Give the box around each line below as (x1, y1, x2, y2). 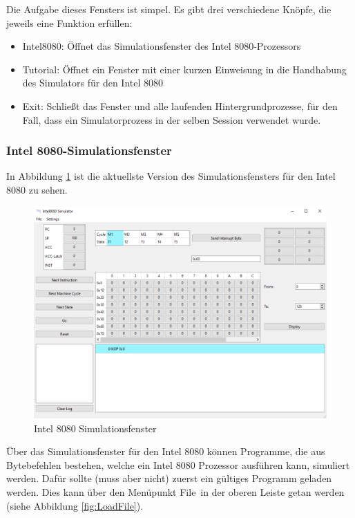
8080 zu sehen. (6, 182, 68, 196)
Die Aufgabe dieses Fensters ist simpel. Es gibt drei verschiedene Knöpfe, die (6, 2, 332, 16)
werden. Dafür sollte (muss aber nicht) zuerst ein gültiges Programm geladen (6, 471, 332, 485)
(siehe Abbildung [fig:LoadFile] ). (6, 498, 144, 512)
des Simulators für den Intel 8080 (22, 75, 164, 90)
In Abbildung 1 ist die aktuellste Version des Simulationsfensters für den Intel (6, 169, 336, 183)
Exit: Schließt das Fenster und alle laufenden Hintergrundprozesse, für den (22, 98, 338, 113)
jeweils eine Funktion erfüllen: (6, 15, 133, 30)
